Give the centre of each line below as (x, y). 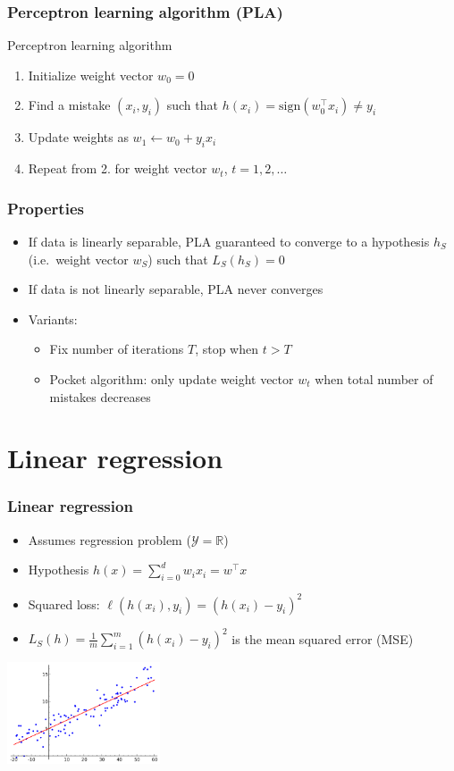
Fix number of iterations (117, 349)
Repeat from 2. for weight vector (118, 168)
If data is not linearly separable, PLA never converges (176, 289)
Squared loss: (64, 603)
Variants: (53, 318)
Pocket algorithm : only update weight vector (172, 378)
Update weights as (78, 137)
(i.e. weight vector (78, 259)
